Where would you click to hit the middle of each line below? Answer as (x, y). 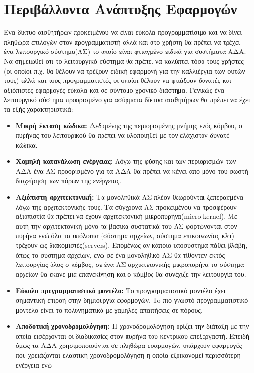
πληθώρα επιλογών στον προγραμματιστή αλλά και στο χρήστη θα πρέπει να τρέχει (122, 41)
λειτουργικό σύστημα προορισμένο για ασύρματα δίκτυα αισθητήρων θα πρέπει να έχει (127, 99)
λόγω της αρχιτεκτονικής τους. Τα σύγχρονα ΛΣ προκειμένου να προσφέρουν (126, 206)
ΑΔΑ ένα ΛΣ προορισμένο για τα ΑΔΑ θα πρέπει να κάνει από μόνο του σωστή (132, 171)
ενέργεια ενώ (34, 364)
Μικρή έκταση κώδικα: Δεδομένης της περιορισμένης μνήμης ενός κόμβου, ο (129, 125)
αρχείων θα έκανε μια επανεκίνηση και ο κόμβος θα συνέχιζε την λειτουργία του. (131, 274)
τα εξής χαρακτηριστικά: (38, 109)
